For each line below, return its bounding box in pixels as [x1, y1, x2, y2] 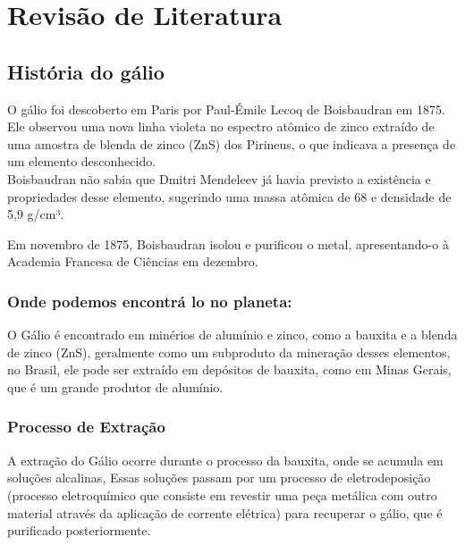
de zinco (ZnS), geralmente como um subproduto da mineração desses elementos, [7, 342, 451, 361]
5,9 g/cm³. [7, 205, 64, 223]
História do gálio [7, 57, 165, 85]
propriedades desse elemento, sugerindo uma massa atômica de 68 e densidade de [7, 187, 452, 205]
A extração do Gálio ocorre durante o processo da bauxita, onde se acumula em [7, 450, 444, 469]
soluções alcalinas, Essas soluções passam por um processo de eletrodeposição [7, 468, 431, 487]
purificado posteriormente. [7, 521, 151, 540]
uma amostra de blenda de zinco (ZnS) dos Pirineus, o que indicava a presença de [7, 134, 456, 153]
